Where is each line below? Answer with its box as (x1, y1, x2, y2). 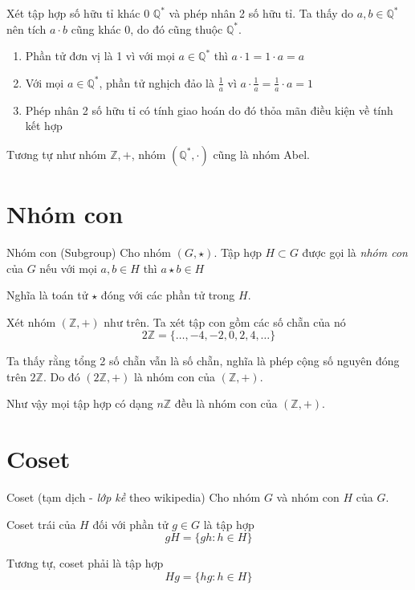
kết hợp (25, 117, 63, 134)
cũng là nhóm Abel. (213, 145, 310, 162)
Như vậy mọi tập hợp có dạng (6, 395, 153, 412)
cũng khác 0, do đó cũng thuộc (71, 20, 223, 37)
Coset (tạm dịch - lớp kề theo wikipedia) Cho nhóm (6, 489, 261, 506)
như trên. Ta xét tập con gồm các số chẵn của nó (104, 313, 346, 330)
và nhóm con (276, 489, 340, 506)
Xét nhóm (6, 313, 56, 330)
